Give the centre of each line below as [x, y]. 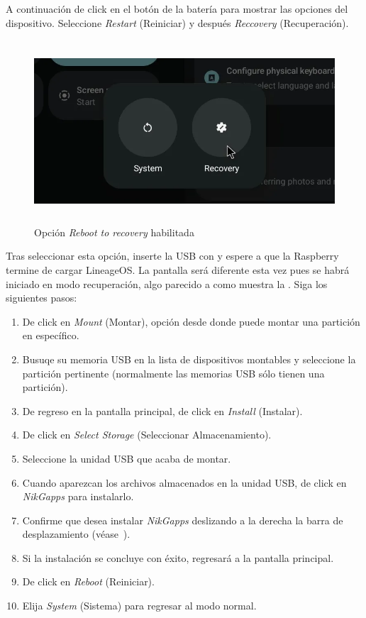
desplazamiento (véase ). [76, 534]
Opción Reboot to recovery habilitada [114, 232]
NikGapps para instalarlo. [78, 496]
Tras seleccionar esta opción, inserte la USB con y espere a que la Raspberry [172, 256]
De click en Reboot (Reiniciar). [88, 581]
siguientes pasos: [41, 298]
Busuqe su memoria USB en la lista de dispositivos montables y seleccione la [189, 359]
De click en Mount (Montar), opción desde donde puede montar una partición [191, 321]
